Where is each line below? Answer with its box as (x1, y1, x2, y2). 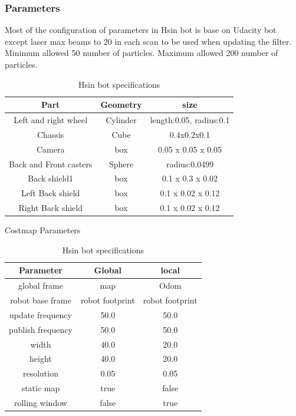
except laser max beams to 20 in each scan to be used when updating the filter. (5, 35, 292, 47)
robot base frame (10, 294, 71, 306)
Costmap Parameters (5, 224, 81, 236)
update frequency (9, 308, 72, 321)
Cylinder (106, 114, 137, 126)
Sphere (108, 157, 134, 170)
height (29, 352, 52, 365)
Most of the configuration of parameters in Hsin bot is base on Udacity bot (5, 24, 277, 36)
